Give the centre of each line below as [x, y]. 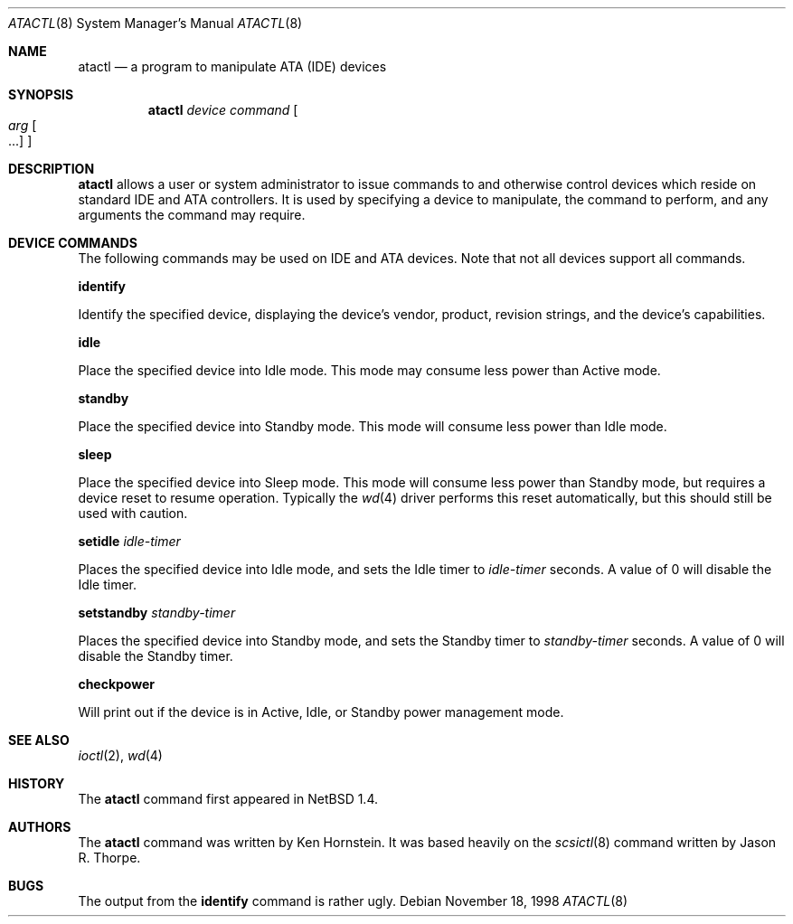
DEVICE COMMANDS [73, 243]
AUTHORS [40, 827]
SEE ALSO [39, 740]
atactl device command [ [223, 110]
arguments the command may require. [192, 215]
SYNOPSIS [41, 94]
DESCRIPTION [52, 169]
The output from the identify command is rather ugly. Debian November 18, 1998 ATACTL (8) [353, 901]
